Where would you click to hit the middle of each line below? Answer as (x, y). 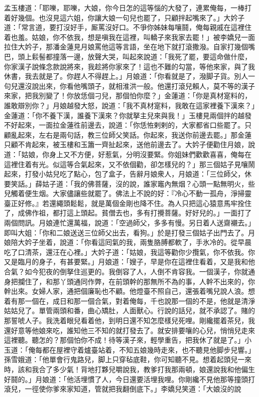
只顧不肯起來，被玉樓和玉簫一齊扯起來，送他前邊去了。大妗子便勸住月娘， (126, 144)
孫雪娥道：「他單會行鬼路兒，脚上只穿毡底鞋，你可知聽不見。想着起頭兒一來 (128, 359)
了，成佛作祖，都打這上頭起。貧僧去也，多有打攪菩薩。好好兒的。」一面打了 (128, 213)
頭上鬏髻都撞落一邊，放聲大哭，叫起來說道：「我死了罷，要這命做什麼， (134, 56)
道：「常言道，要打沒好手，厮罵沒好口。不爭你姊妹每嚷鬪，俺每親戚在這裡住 (128, 27)
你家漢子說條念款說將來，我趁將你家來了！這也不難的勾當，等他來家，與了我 (129, 66)
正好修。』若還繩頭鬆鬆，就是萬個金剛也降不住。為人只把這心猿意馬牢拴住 (131, 203)
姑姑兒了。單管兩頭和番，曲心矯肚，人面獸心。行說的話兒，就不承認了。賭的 (129, 310)
